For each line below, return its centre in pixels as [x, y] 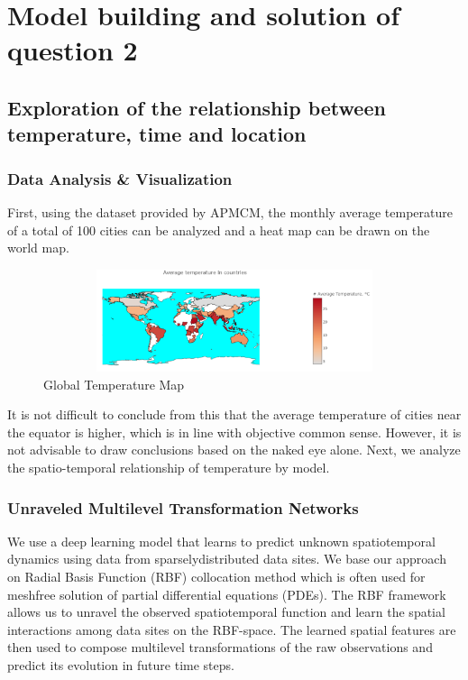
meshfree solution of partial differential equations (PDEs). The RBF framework [227, 594]
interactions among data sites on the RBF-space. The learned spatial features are [232, 629]
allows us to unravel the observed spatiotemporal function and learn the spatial [226, 612]
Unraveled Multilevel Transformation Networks [183, 507]
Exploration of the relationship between [197, 107]
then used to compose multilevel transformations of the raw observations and [220, 647]
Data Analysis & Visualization [120, 178]
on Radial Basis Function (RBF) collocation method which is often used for [216, 577]
